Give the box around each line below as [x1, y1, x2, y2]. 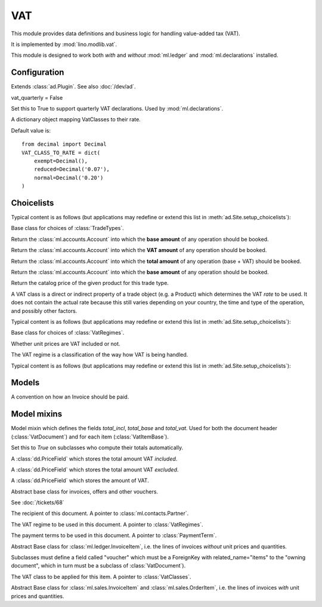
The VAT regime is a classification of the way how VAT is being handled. [11, 351, 188, 358]
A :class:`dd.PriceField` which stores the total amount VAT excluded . [11, 466, 179, 473]
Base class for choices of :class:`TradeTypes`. [11, 225, 125, 232]
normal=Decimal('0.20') [33, 174, 104, 181]
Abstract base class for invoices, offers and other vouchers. [11, 488, 158, 495]
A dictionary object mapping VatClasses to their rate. [11, 116, 141, 123]
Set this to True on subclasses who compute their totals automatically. [11, 444, 184, 451]
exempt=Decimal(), [33, 157, 88, 164]
